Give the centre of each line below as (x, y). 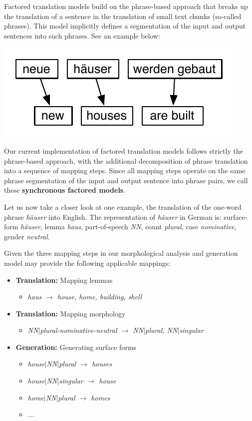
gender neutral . (27, 236)
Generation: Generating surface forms (76, 347)
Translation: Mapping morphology (71, 313)
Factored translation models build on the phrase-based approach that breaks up (126, 6)
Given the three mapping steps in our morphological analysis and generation (121, 253)
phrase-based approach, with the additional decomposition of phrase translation (126, 160)
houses (102, 364)
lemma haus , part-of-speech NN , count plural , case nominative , (140, 227)
